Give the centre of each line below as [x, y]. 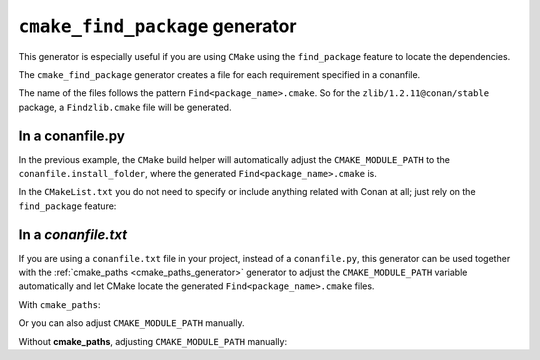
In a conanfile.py [71, 135]
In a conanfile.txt [73, 234]
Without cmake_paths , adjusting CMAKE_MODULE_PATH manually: [153, 341]
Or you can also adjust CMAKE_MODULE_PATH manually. [131, 323]
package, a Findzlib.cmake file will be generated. [125, 107]
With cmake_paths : [59, 304]
